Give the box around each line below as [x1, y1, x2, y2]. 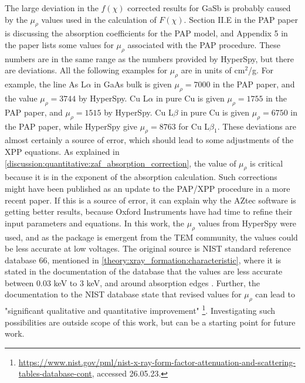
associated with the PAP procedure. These [127, 38, 280, 50]
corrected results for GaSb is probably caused [127, 2, 291, 13]
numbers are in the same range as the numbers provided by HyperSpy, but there [5, 52, 294, 65]
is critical [250, 157, 283, 169]
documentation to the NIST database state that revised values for [5, 288, 242, 300]
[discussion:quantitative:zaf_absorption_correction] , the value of [5, 157, 236, 169]
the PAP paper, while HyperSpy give [5, 120, 138, 132]
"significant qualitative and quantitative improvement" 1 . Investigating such [5, 303, 276, 316]
